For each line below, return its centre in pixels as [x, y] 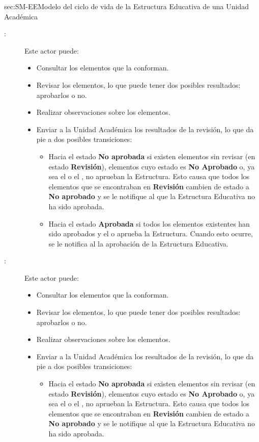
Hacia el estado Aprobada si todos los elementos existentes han [149, 223]
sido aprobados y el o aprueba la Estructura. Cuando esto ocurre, [151, 234]
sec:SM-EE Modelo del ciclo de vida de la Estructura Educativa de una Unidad [126, 6]
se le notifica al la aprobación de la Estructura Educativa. [138, 243]
